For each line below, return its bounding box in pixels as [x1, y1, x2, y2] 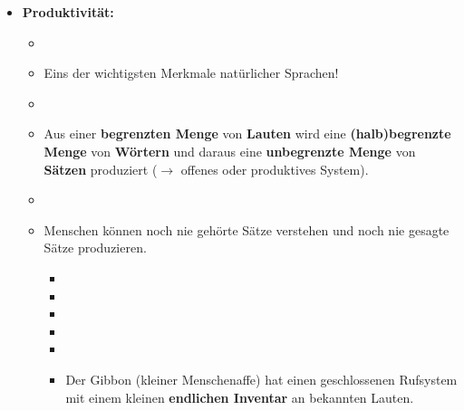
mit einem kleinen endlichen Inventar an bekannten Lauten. [65, 387, 414, 406]
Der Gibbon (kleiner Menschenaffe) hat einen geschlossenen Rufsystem [65, 369, 458, 388]
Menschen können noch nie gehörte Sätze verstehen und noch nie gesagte [43, 220, 449, 239]
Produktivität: [22, 3, 114, 21]
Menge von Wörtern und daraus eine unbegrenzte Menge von [43, 141, 416, 160]
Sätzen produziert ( [43, 159, 158, 178]
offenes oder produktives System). [180, 159, 369, 178]
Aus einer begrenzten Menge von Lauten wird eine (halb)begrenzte [43, 124, 451, 143]
